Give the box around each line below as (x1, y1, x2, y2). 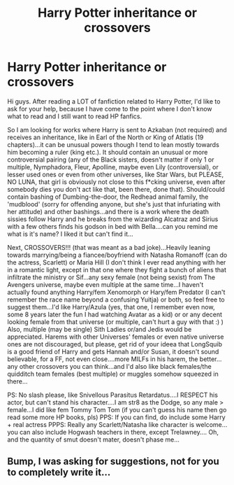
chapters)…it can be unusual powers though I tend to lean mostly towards (7, 140, 220, 148)
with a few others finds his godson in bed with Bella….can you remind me (7, 222, 218, 230)
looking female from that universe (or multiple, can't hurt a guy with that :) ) (7, 317, 224, 326)
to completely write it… (7, 467, 111, 479)
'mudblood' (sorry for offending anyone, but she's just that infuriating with (7, 199, 221, 208)
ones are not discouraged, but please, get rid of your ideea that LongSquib (7, 339, 222, 348)
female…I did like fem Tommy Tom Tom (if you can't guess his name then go (7, 405, 227, 414)
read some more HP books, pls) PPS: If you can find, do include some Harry (7, 413, 226, 421)
